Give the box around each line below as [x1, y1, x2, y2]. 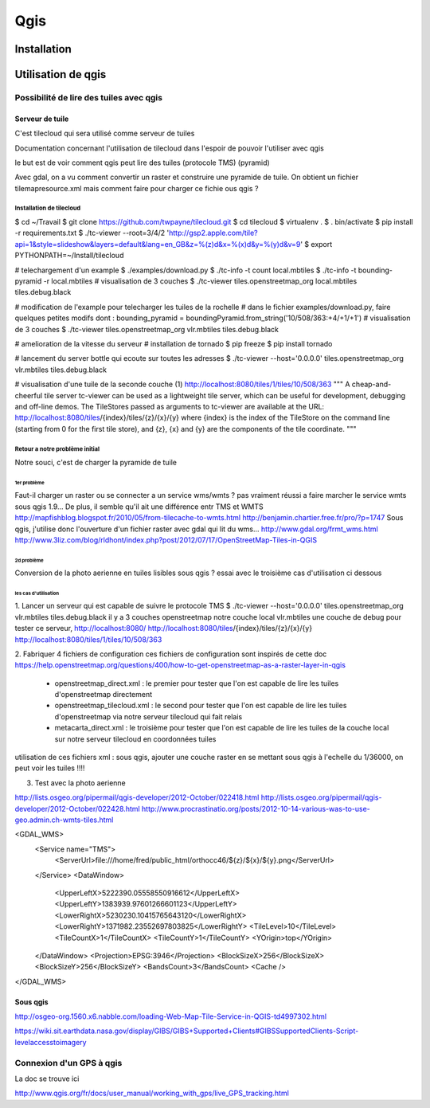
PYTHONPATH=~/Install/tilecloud [14, 251, 124, 260]
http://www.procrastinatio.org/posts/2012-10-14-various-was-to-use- [141, 804, 370, 813]
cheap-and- [351, 379, 392, 390]
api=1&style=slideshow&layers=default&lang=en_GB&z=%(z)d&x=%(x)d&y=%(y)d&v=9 [14, 239, 301, 249]
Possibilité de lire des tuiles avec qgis [14, 92, 163, 103]
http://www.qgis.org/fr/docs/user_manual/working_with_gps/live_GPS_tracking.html [14, 1088, 290, 1098]
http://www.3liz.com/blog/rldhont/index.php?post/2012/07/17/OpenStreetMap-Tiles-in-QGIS [14, 534, 318, 545]
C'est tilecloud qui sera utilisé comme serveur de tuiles [14, 128, 195, 139]
